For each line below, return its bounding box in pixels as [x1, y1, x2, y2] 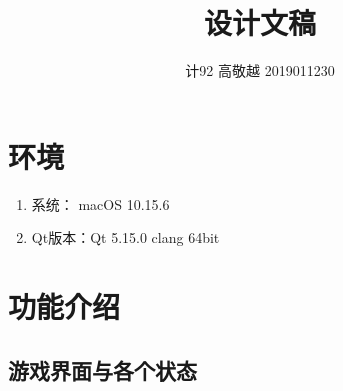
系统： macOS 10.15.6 [31, 193, 170, 214]
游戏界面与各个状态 [8, 354, 197, 385]
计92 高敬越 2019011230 [185, 60, 335, 81]
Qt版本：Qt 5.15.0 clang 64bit [31, 227, 220, 248]
